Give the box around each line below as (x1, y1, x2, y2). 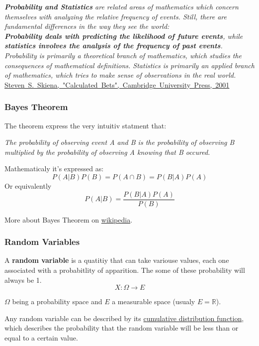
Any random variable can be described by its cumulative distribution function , (4, 313, 244, 323)
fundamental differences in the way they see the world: (4, 21, 170, 31)
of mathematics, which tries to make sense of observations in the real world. (4, 70, 236, 80)
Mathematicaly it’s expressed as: (4, 163, 104, 174)
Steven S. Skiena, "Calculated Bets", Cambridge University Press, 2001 (4, 79, 230, 90)
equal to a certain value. (4, 332, 78, 343)
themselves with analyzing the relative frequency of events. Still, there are (4, 11, 227, 21)
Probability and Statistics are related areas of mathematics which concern (4, 1, 239, 11)
